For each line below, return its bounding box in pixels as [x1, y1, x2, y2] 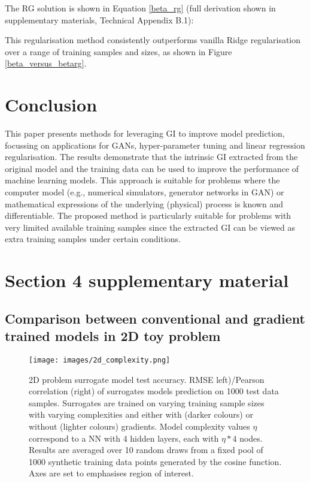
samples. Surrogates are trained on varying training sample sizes [29, 396, 265, 409]
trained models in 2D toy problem [5, 327, 221, 345]
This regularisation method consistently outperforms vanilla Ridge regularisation [5, 34, 301, 46]
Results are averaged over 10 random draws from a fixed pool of [29, 443, 263, 456]
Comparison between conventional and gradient [5, 309, 305, 327]
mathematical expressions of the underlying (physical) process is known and [5, 197, 283, 210]
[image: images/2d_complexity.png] [29, 356, 171, 364]
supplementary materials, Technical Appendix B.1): [5, 13, 194, 26]
